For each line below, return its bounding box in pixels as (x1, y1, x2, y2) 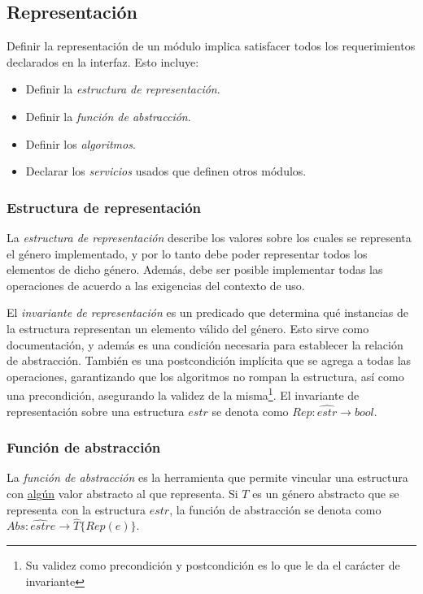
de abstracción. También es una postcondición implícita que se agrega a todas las (7, 352, 412, 369)
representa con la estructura (7, 501, 146, 518)
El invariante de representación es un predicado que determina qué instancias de (7, 304, 408, 321)
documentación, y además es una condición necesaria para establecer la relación (7, 336, 403, 353)
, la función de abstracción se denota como (169, 501, 382, 518)
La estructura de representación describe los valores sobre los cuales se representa (7, 228, 412, 245)
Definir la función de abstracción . (25, 107, 191, 124)
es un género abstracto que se (252, 484, 399, 501)
